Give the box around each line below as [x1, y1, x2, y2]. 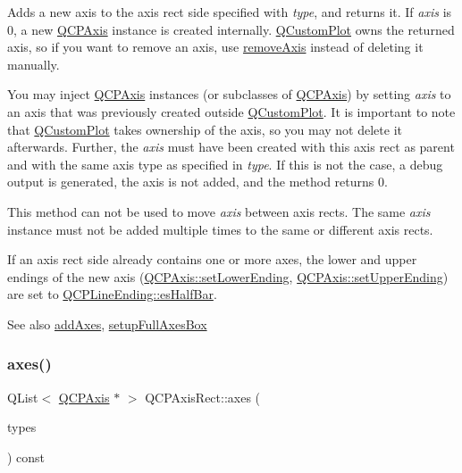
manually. [7, 54, 60, 73]
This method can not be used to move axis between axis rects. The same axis [7, 202, 431, 220]
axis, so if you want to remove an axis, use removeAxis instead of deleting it [7, 37, 424, 56]
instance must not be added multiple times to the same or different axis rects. [7, 220, 433, 238]
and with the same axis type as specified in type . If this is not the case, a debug [7, 154, 443, 173]
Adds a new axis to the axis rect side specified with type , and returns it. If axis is [7, 3, 452, 21]
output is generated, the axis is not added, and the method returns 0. [7, 172, 388, 191]
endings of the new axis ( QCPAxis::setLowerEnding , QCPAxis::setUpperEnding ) [7, 267, 449, 286]
